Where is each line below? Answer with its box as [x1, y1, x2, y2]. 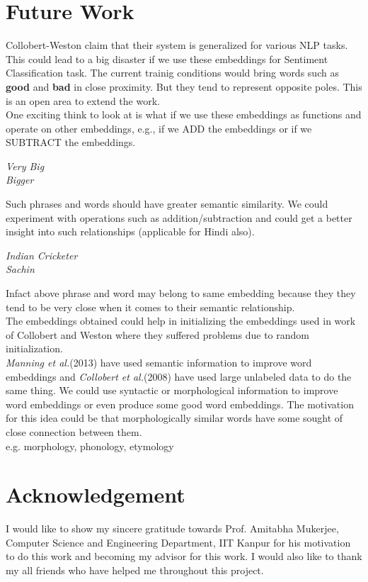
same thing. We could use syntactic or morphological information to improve [6, 383, 338, 398]
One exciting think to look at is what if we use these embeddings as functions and [6, 107, 362, 122]
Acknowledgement [6, 480, 185, 509]
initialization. [6, 341, 63, 356]
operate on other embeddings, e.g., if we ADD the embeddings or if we [6, 121, 312, 135]
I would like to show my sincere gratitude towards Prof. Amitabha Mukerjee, [6, 521, 339, 536]
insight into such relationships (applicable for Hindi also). [6, 224, 255, 239]
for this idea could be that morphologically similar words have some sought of [6, 410, 343, 425]
